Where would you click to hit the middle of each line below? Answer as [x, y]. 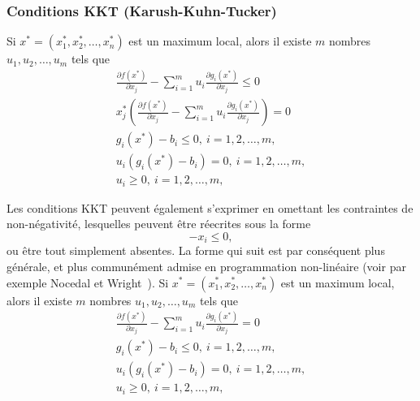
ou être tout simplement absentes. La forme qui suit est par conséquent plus [196, 250]
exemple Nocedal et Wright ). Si [88, 282]
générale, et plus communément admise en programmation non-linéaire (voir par [206, 266]
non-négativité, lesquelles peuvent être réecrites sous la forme [159, 224]
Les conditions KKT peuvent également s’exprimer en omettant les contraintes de [210, 207]
